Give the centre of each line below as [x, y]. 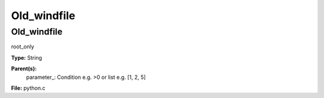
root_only [22, 47]
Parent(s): [24, 69]
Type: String [26, 57]
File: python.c [28, 88]
